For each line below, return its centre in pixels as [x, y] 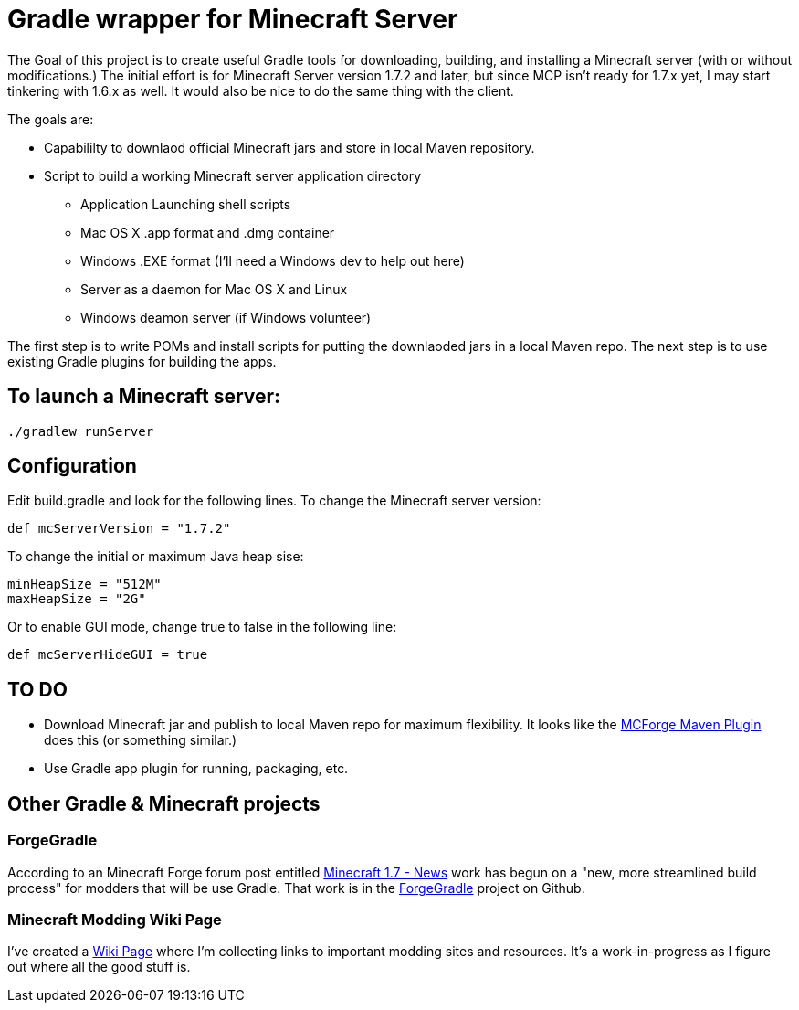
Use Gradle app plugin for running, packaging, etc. [196, 769]
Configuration [72, 466]
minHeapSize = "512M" [84, 585]
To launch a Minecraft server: [144, 397]
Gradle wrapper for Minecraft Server [233, 19]
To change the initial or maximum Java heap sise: [156, 557]
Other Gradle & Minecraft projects [164, 803]
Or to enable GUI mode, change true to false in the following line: [202, 627]
